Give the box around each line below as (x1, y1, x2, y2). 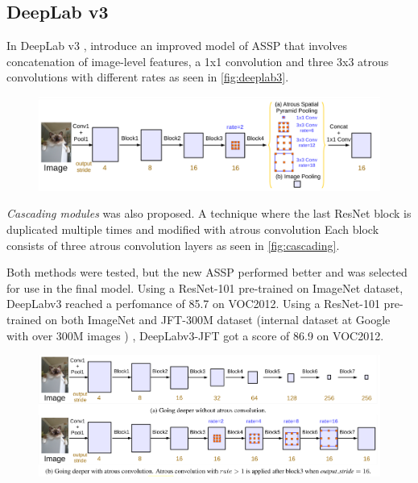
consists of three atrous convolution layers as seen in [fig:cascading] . (6, 236, 340, 253)
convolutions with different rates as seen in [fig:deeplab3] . (6, 69, 289, 85)
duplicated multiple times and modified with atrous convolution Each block (6, 220, 379, 237)
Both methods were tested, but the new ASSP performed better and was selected (6, 264, 408, 281)
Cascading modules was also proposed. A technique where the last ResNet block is (6, 205, 412, 222)
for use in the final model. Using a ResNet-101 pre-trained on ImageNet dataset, (6, 279, 404, 296)
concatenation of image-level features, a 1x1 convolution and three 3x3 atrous (6, 52, 389, 69)
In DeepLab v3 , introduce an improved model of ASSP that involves (6, 37, 348, 54)
